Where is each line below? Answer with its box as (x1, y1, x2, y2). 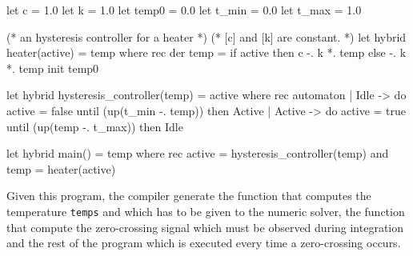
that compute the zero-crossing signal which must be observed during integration (6, 218, 404, 235)
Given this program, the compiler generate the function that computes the (6, 187, 371, 204)
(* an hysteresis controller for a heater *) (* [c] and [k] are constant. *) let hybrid (6, 28, 407, 45)
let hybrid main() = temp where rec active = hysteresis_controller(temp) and (6, 145, 389, 162)
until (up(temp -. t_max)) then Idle (6, 118, 183, 134)
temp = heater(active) (6, 160, 116, 177)
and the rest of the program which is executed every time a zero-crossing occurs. (6, 234, 401, 251)
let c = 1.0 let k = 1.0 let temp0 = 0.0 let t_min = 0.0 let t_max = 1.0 (6, 2, 362, 18)
